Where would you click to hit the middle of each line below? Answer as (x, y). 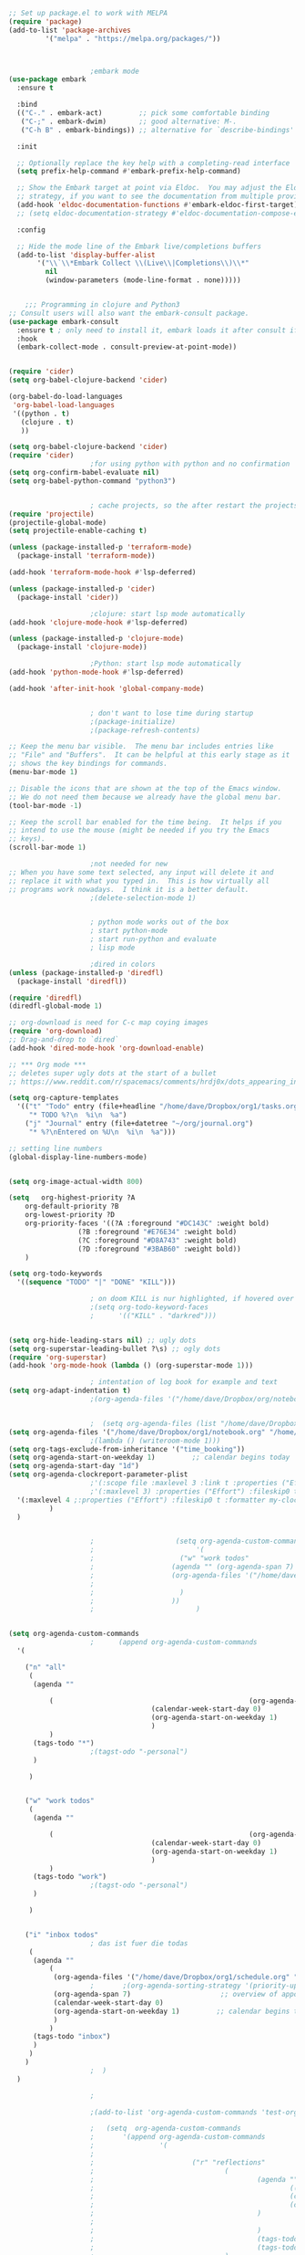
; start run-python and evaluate (153, 939)
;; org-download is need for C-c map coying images (108, 1023)
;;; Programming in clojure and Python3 (102, 305)
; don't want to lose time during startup (172, 713)
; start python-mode (129, 931)
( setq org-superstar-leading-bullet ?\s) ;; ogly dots (115, 1348)
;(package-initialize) (133, 721)
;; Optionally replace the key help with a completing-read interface (153, 163)
